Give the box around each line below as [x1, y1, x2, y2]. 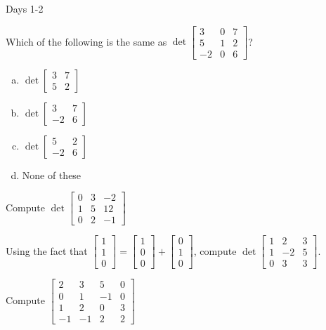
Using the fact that [6, 243, 88, 258]
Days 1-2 [6, 1, 44, 15]
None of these [22, 167, 81, 182]
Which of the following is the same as [6, 34, 167, 48]
